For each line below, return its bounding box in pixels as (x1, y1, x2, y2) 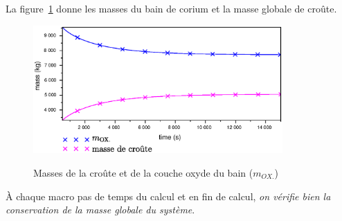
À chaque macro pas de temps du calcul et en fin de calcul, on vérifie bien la (6, 188, 331, 203)
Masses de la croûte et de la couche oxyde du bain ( (33, 165, 253, 179)
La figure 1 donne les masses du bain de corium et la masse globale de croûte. (6, 1, 337, 15)
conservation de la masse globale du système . (6, 202, 195, 217)
